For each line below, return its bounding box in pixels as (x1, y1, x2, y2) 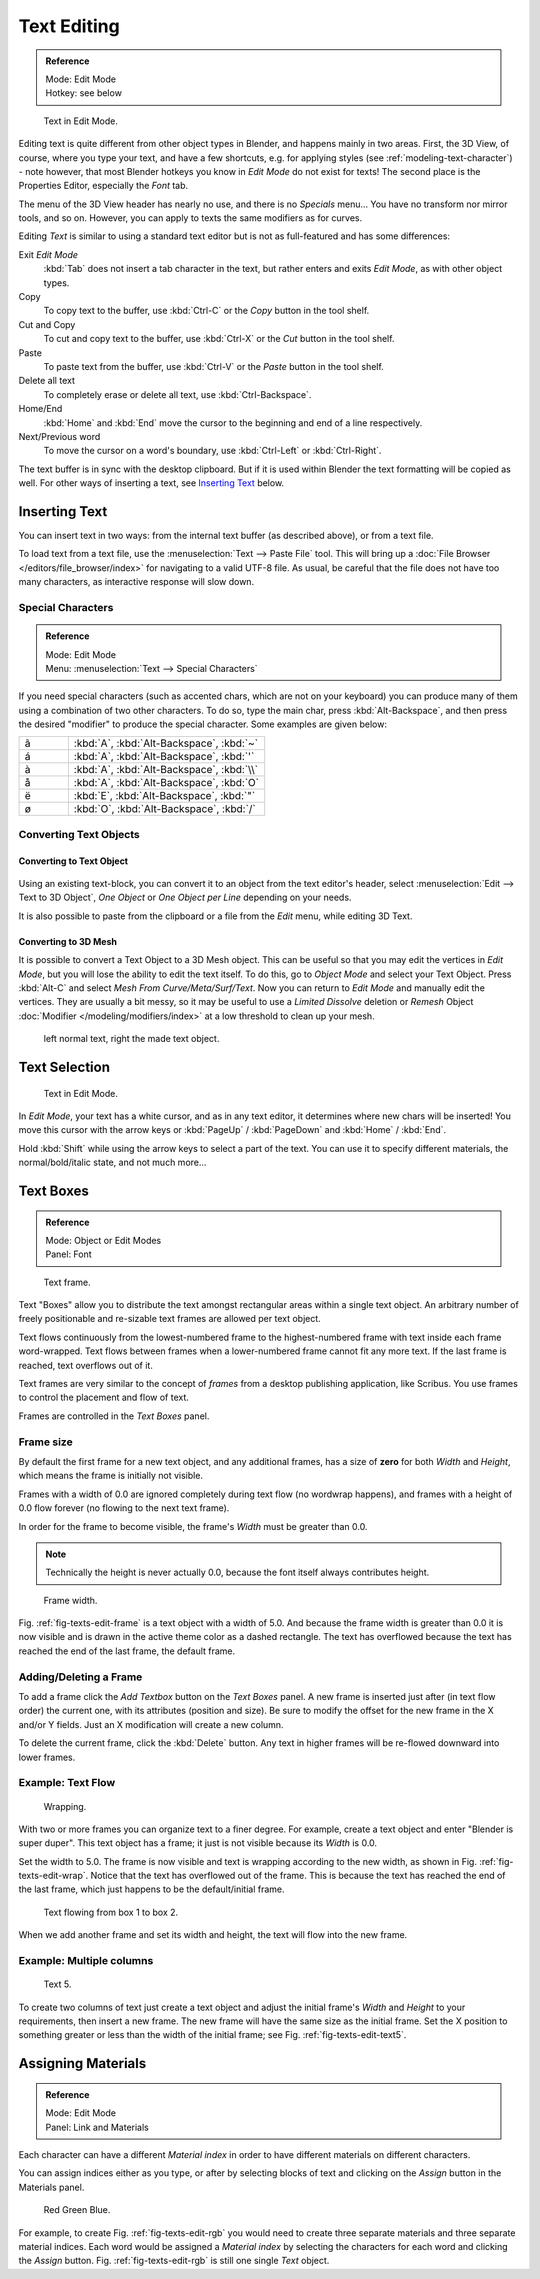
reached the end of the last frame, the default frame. (18, 1645, 236, 1657)
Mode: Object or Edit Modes (45, 1234, 162, 1246)
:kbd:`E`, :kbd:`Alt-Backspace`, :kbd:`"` (73, 789, 256, 803)
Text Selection (18, 1058, 110, 1075)
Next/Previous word (18, 430, 101, 442)
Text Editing (18, 15, 120, 37)
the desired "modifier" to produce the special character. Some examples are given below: (18, 718, 387, 730)
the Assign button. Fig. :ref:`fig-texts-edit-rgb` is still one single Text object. (18, 2255, 330, 2267)
